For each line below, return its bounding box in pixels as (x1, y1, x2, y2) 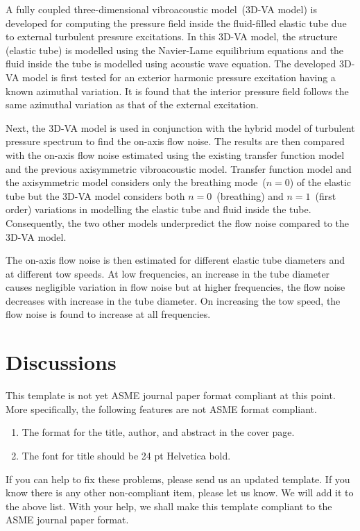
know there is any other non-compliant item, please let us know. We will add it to (6, 485, 354, 500)
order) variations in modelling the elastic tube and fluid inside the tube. (6, 202, 311, 217)
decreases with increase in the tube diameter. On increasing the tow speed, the (6, 293, 341, 307)
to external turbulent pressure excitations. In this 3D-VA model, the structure (6, 29, 338, 44)
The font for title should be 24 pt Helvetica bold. (22, 448, 231, 462)
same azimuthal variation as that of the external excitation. (6, 97, 259, 112)
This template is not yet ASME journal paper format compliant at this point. (6, 388, 336, 403)
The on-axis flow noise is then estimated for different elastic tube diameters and (6, 253, 345, 267)
